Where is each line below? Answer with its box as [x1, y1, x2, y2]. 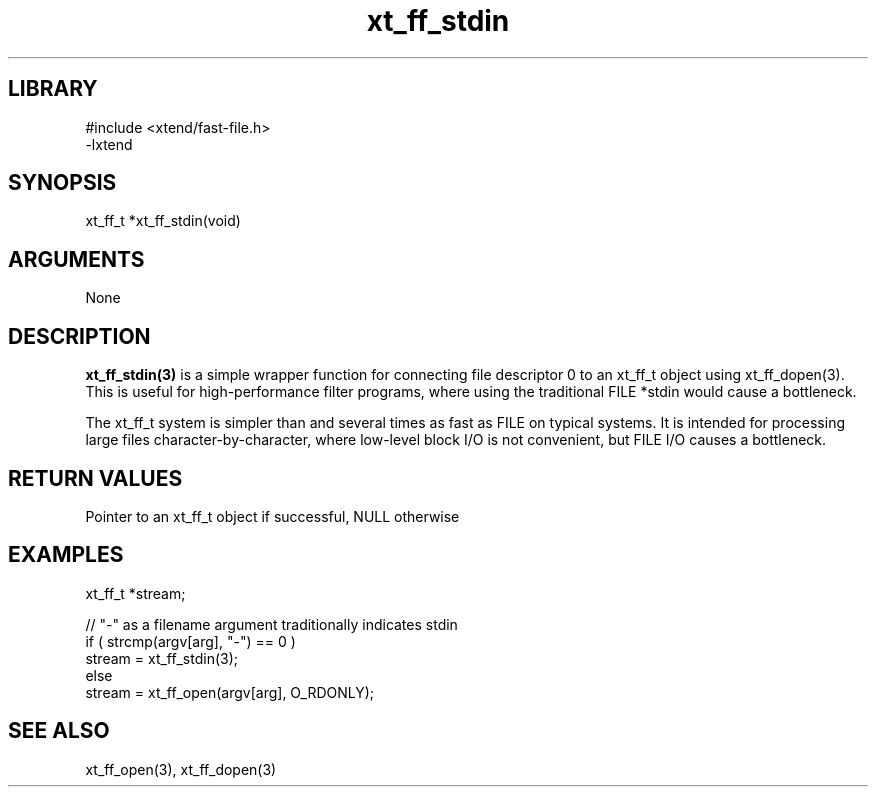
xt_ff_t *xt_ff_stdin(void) [85, 212, 241, 230]
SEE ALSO [8, 718, 110, 744]
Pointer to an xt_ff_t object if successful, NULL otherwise [85, 507, 460, 525]
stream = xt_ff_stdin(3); [85, 649, 238, 667]
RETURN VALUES [8, 465, 183, 491]
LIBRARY [8, 76, 98, 102]
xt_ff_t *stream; [85, 584, 186, 602]
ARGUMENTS [8, 246, 145, 272]
